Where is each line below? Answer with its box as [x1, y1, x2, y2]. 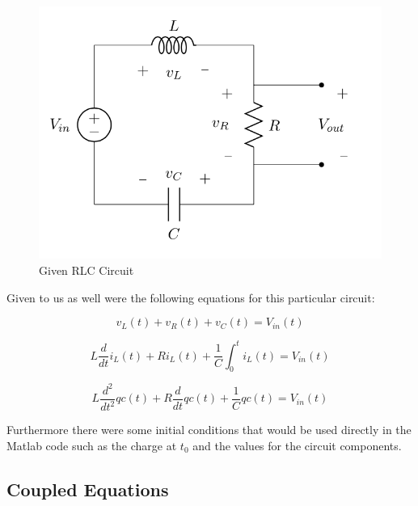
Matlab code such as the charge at [6, 436, 177, 453]
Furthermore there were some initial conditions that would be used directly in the [6, 421, 412, 438]
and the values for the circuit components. [192, 436, 402, 453]
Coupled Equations [6, 476, 169, 501]
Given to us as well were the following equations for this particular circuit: [6, 289, 375, 306]
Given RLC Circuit [39, 261, 134, 278]
